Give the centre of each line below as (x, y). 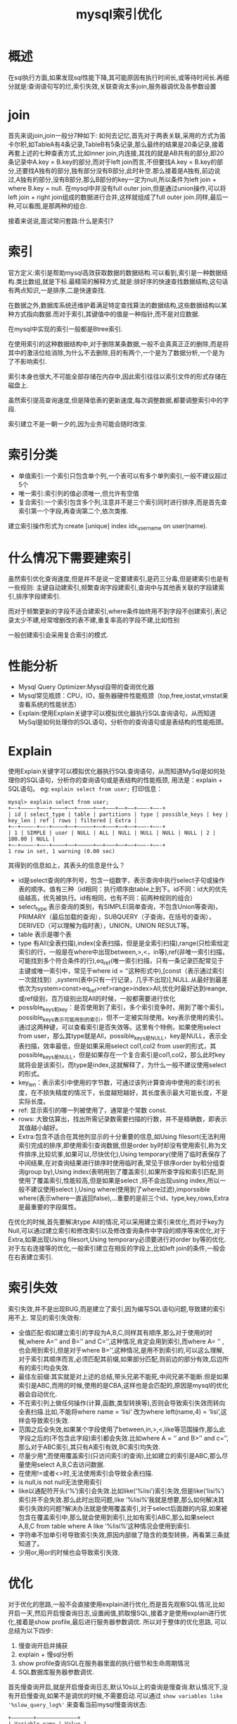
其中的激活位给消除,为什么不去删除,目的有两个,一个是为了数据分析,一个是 (113, 352)
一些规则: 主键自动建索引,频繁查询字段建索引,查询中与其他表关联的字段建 (113, 587)
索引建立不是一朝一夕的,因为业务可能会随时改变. (78, 423)
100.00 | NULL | (32, 839)
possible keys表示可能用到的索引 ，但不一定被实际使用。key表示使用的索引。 (123, 1018)
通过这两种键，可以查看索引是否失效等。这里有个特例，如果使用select (119, 1027)
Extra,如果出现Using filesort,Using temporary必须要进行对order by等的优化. (117, 1239)
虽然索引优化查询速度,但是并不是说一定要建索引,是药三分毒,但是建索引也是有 (118, 579)
